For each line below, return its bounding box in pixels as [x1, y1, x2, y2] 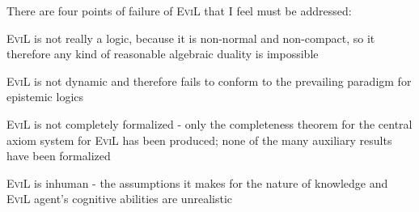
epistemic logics [6, 88, 84, 105]
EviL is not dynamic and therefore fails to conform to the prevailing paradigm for [6, 72, 412, 89]
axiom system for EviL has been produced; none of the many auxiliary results [6, 131, 392, 148]
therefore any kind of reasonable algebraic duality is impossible [6, 45, 319, 62]
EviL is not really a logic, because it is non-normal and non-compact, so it [6, 29, 375, 46]
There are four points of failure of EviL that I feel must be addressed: [6, 2, 352, 19]
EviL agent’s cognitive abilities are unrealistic [6, 190, 232, 207]
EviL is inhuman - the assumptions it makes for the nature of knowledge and [6, 174, 388, 191]
